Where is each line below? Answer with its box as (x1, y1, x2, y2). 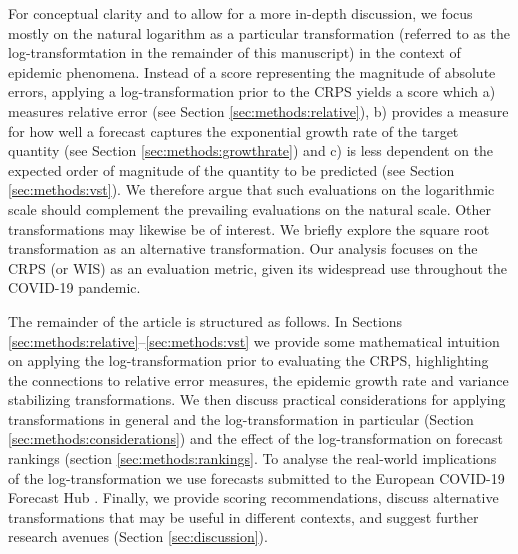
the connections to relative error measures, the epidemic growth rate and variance (8, 369, 509, 390)
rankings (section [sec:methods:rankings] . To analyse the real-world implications (8, 448, 497, 469)
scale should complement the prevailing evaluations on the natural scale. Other (8, 198, 492, 219)
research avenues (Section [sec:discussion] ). (8, 526, 268, 547)
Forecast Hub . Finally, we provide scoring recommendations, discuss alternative (8, 487, 499, 508)
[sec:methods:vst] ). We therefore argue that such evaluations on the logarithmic (8, 179, 495, 200)
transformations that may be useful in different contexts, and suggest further (8, 506, 479, 527)
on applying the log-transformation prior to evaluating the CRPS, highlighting (8, 350, 489, 371)
